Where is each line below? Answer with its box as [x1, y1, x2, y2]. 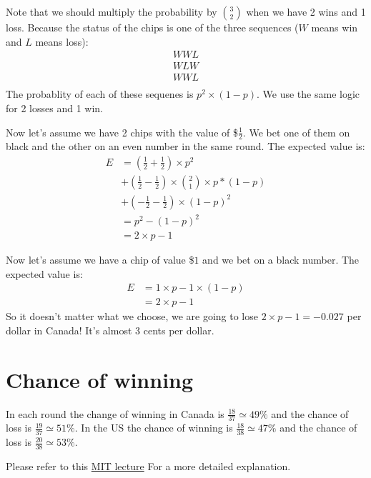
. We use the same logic [257, 86, 360, 101]
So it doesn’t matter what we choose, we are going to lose [6, 309, 258, 324]
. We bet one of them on [242, 124, 350, 139]
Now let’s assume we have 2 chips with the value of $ [6, 124, 238, 139]
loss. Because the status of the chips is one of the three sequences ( [6, 20, 299, 34]
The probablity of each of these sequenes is [6, 86, 194, 101]
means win [311, 20, 358, 34]
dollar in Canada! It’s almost [6, 322, 132, 337]
